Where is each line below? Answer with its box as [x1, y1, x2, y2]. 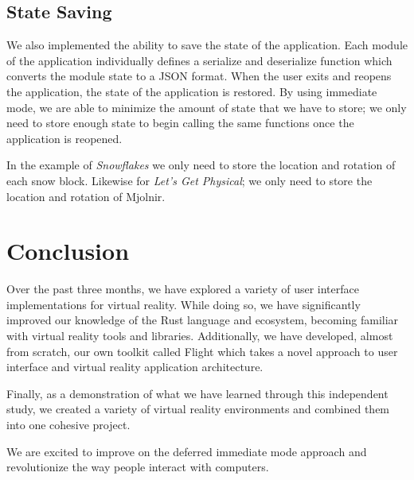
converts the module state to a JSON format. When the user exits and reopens [6, 68, 392, 84]
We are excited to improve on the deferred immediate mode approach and [6, 443, 367, 459]
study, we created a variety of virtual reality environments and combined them [6, 401, 390, 417]
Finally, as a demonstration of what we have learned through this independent [6, 385, 389, 401]
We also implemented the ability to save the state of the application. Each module [6, 37, 408, 53]
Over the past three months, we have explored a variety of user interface [6, 281, 359, 297]
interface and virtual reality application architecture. [6, 358, 264, 375]
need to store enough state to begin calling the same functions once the [6, 114, 354, 131]
